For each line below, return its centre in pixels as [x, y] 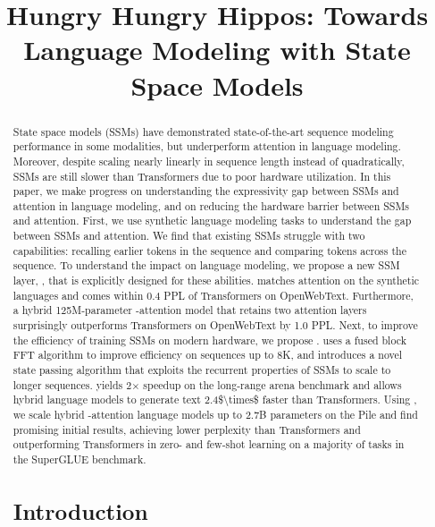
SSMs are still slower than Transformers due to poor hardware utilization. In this [202, 176]
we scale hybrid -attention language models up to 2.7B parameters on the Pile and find [215, 415]
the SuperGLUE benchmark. [79, 459]
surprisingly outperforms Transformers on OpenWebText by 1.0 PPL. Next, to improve [215, 325]
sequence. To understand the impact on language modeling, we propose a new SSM [206, 265]
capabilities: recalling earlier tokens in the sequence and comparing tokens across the [209, 250]
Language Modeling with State [217, 50]
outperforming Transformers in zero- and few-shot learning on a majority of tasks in [209, 444]
